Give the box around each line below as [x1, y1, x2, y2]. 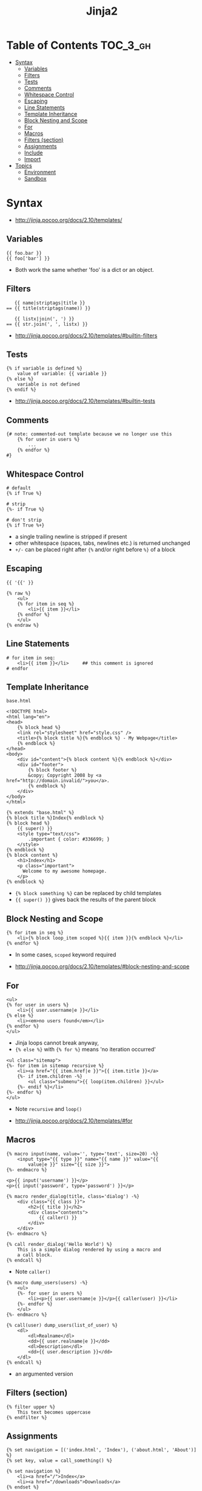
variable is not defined [17, 381, 80, 387]
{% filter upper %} [6, 1403, 56, 1410]
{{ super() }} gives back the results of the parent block [15, 896, 157, 904]
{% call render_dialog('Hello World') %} [6, 1241, 113, 1247]
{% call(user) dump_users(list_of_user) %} [6, 1322, 118, 1328]
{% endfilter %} [6, 1414, 47, 1420]
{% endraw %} [6, 622, 39, 628]
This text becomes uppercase [17, 1409, 91, 1415]
